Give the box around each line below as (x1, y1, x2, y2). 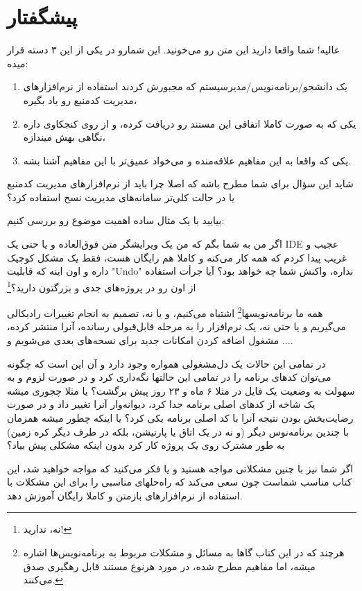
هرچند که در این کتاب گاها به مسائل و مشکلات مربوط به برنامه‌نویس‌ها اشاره (23, 545, 345, 560)
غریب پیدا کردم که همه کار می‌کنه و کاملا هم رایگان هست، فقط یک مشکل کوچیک (7, 250, 347, 264)
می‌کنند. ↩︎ (23, 572, 64, 587)
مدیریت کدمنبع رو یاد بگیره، (23, 92, 137, 107)
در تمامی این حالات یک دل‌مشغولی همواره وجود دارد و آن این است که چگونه (7, 356, 326, 370)
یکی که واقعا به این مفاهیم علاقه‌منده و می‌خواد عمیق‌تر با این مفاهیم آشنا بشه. (23, 153, 352, 167)
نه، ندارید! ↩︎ (23, 522, 72, 536)
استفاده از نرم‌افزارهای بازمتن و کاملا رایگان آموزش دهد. (7, 488, 243, 502)
